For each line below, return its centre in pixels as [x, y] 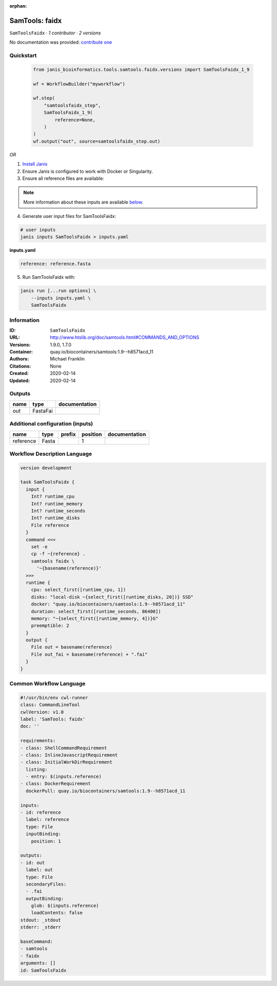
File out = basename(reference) [72, 647]
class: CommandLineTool [50, 705]
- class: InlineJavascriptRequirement [69, 755]
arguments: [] [38, 963]
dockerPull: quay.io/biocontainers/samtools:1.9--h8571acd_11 [106, 791]
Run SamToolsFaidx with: [49, 277]
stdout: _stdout [41, 920]
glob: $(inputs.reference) [65, 906]
